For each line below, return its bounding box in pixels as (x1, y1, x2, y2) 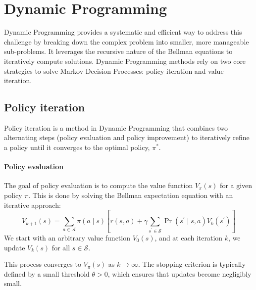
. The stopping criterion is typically (138, 259, 246, 269)
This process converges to (4, 259, 81, 269)
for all (51, 242, 70, 252)
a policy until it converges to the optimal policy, (4, 142, 150, 152)
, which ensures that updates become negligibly (107, 268, 252, 279)
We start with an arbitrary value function (4, 233, 130, 242)
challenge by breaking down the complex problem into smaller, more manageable (4, 36, 249, 47)
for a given (220, 180, 253, 191)
